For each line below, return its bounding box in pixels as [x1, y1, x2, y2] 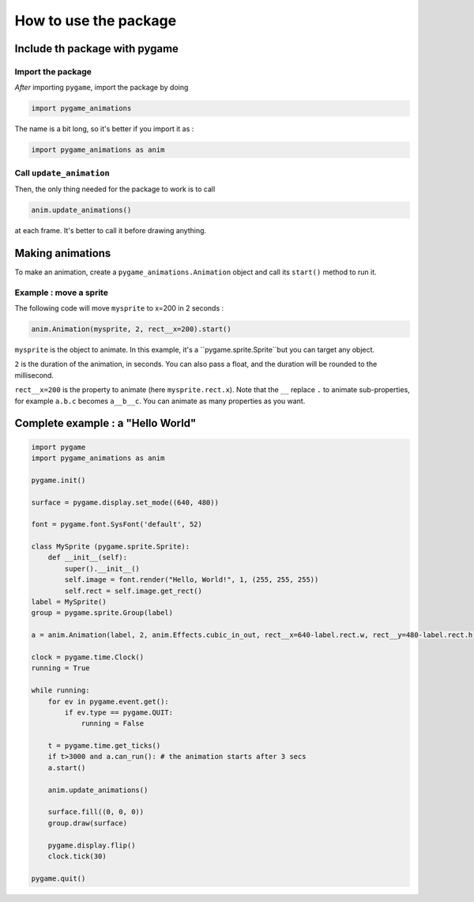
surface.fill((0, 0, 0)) [47, 807, 145, 817]
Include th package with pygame [14, 42, 179, 55]
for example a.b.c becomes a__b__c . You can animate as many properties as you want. [14, 396, 306, 406]
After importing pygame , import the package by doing [14, 83, 189, 92]
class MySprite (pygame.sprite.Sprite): [31, 542, 190, 551]
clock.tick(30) [47, 852, 107, 861]
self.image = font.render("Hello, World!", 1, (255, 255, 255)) [64, 576, 319, 584]
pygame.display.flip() [47, 840, 136, 850]
